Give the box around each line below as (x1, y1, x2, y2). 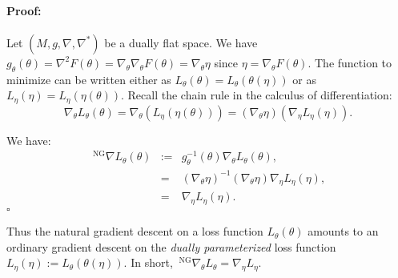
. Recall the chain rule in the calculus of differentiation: (120, 87, 392, 103)
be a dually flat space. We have (104, 34, 258, 50)
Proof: (6, 2, 42, 18)
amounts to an (308, 223, 379, 240)
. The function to (308, 54, 392, 71)
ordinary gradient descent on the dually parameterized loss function (6, 238, 336, 255)
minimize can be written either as (6, 71, 171, 87)
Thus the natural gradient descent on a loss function (6, 223, 263, 240)
